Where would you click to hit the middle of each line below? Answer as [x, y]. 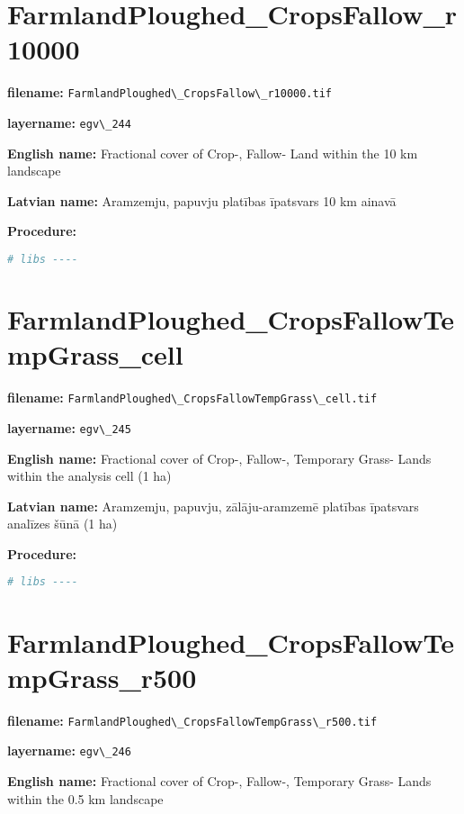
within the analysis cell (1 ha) [89, 476]
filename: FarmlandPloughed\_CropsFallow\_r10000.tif [170, 92]
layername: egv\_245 [69, 427]
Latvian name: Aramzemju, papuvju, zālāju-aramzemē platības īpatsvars [213, 506]
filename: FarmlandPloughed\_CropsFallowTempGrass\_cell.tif [192, 398]
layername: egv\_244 [69, 122]
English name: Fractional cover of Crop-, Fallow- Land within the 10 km [213, 153]
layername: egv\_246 [69, 751]
